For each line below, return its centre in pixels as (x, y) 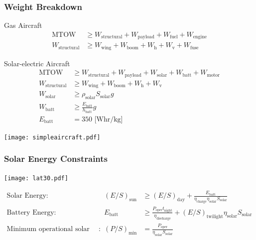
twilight (215, 216)
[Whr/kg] (109, 119)
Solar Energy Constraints (56, 159)
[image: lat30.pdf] (36, 178)
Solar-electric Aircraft (37, 63)
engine (200, 37)
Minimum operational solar (48, 229)
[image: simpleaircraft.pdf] (52, 137)
